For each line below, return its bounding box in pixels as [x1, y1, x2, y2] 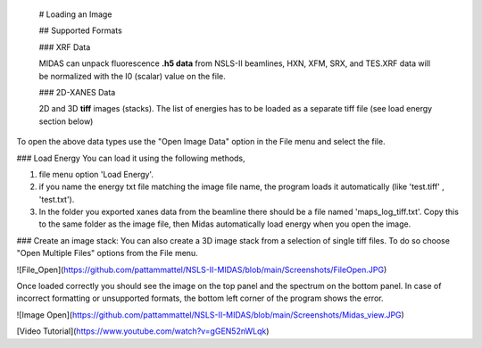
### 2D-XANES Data [38, 87, 116, 97]
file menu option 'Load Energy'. [38, 169, 154, 179]
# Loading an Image [38, 9, 112, 20]
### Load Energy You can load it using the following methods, [16, 153, 245, 163]
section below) [38, 116, 94, 127]
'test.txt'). [38, 194, 75, 204]
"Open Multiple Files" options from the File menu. [16, 248, 198, 259]
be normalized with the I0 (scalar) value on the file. [38, 70, 227, 81]
